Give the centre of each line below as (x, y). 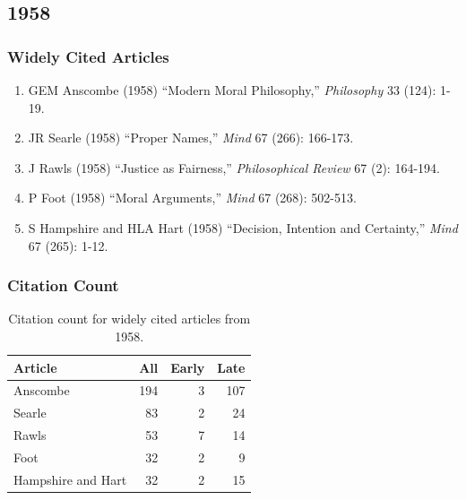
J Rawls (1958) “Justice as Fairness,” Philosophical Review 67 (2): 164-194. (234, 167)
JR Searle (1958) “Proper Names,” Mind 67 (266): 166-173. (191, 138)
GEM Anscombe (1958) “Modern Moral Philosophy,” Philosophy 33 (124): (232, 90)
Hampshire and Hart (70, 479)
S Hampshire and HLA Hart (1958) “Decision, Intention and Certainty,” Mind (243, 227)
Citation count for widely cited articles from (129, 319)
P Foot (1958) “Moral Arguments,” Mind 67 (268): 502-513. (192, 198)
